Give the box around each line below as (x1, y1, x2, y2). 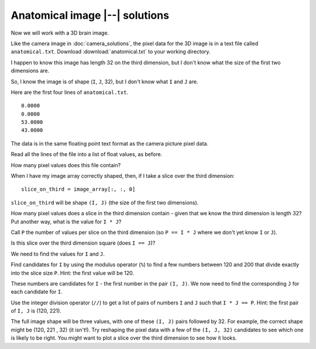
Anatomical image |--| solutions (11, 9, 170, 22)
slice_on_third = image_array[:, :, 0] (21, 186, 136, 193)
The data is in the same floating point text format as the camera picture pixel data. (11, 140, 209, 147)
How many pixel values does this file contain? (11, 161, 121, 168)
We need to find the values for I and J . (11, 250, 105, 257)
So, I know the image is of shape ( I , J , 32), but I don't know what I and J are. (11, 78, 198, 85)
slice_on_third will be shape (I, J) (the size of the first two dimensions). (11, 199, 199, 206)
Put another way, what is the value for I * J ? (11, 218, 122, 225)
